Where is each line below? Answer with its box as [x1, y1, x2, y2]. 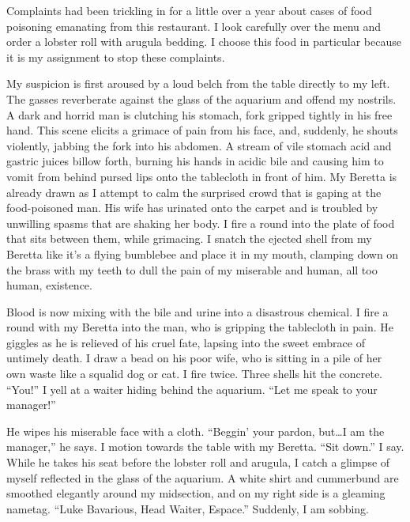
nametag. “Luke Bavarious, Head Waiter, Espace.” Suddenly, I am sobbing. [6, 500, 370, 516]
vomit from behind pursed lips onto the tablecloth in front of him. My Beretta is [6, 168, 397, 184]
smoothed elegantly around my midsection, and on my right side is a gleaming [6, 485, 386, 501]
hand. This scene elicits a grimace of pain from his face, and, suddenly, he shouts [6, 122, 398, 138]
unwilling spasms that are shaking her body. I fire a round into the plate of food [6, 214, 395, 231]
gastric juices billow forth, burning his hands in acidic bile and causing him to [6, 153, 384, 169]
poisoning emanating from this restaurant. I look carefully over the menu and [6, 17, 382, 34]
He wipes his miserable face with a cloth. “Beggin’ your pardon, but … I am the [6, 422, 385, 439]
